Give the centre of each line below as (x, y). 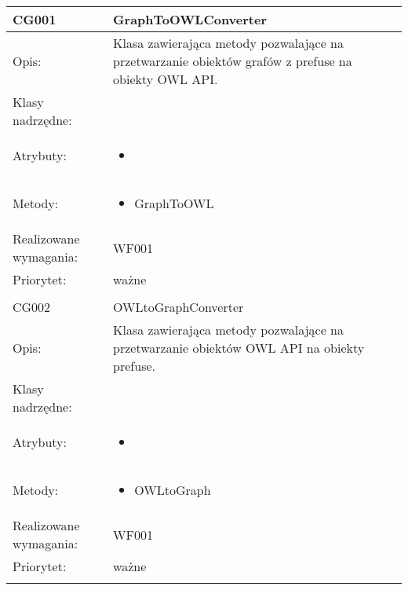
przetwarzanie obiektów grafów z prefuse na (233, 61)
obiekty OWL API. (166, 79)
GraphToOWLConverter (190, 19)
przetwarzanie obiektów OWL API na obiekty (239, 348)
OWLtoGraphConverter (178, 307)
